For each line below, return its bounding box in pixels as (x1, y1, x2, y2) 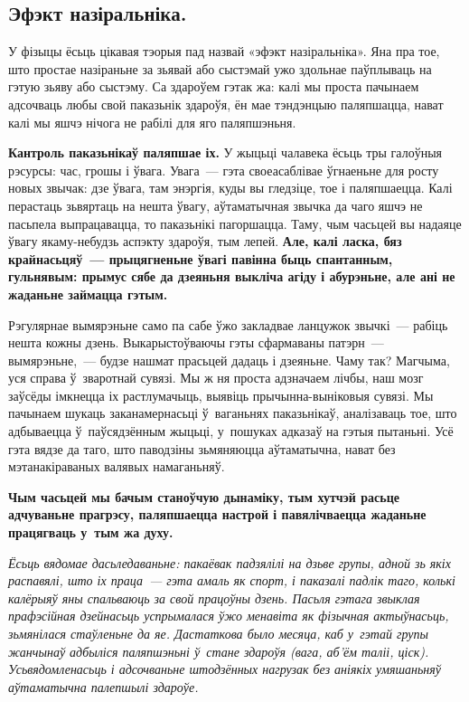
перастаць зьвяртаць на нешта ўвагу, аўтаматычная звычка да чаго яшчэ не (8, 195, 423, 214)
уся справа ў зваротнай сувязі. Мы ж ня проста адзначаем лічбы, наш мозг (8, 368, 424, 387)
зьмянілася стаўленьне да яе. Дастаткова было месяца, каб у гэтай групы (8, 624, 428, 643)
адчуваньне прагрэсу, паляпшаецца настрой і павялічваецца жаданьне (8, 505, 427, 524)
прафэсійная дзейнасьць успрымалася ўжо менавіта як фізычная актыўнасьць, (8, 606, 449, 625)
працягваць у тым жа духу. (8, 523, 174, 542)
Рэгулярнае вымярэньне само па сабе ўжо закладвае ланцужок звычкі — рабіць (8, 315, 448, 334)
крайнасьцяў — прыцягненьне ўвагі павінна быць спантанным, (8, 249, 393, 268)
